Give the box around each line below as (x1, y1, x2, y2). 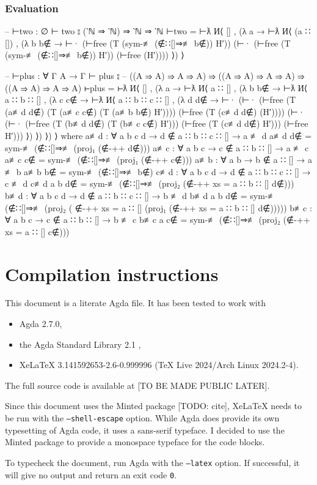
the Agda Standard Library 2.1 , (19, 337, 141, 350)
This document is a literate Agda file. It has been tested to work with (5, 296, 266, 309)
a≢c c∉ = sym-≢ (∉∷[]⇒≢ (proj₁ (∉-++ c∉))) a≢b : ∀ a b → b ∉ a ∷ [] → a (5, 153, 312, 166)
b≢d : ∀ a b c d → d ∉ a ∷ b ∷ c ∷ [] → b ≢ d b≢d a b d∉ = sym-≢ (5, 189, 277, 201)
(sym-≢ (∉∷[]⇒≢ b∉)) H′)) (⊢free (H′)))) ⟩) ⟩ (5, 48, 184, 61)
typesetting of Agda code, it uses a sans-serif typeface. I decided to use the (5, 423, 285, 436)
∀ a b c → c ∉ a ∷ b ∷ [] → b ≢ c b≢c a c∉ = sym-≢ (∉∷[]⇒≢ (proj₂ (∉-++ (5, 213, 310, 226)
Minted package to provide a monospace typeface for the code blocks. (5, 435, 265, 448)
